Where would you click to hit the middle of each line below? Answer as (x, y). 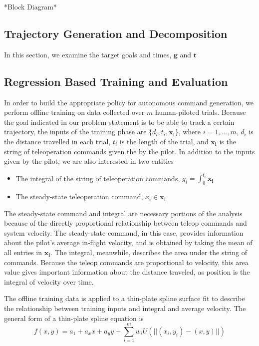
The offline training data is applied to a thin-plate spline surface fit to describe (125, 298)
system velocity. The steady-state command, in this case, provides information (124, 232)
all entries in (23, 252)
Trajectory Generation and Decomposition (116, 33)
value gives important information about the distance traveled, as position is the (127, 272)
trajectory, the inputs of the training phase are (75, 132)
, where (190, 132)
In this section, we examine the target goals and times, (88, 54)
